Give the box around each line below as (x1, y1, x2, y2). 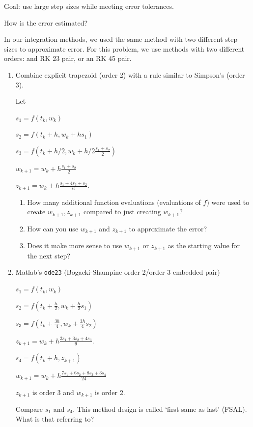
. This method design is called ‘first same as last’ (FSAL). (73, 404, 247, 414)
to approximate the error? (129, 223, 207, 233)
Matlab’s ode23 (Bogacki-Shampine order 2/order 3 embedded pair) (15, 267, 220, 277)
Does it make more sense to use (27, 240, 122, 251)
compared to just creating (84, 206, 161, 217)
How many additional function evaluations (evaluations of (27, 197, 201, 207)
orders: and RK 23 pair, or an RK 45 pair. (4, 53, 132, 63)
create (27, 206, 46, 217)
